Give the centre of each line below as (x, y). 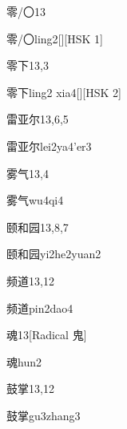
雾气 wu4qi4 (35, 200)
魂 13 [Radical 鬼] (47, 335)
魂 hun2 (24, 361)
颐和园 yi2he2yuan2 (54, 254)
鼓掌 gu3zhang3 (44, 415)
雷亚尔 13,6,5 (38, 119)
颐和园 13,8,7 (38, 227)
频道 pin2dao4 (40, 308)
